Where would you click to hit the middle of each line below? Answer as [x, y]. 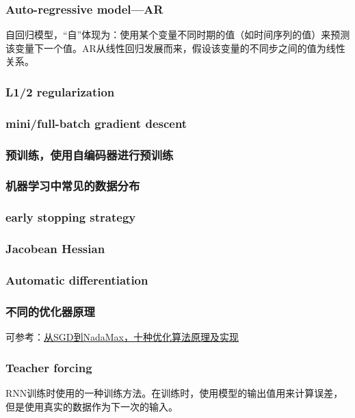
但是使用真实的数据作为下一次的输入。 [92, 406]
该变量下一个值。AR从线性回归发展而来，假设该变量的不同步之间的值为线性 [175, 48]
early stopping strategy [71, 217]
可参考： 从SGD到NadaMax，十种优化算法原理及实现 [122, 337]
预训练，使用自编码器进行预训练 [90, 154]
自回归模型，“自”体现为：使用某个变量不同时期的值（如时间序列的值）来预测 [178, 35]
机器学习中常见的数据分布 [73, 186]
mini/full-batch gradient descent [96, 123]
